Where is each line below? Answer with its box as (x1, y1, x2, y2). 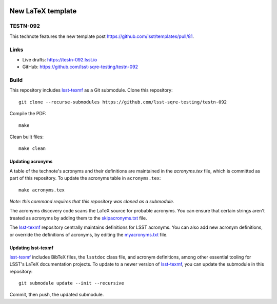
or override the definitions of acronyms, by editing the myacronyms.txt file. (9, 231, 168, 237)
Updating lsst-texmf (9, 245, 54, 251)
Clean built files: (9, 134, 44, 140)
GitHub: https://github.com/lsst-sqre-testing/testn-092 (22, 64, 138, 70)
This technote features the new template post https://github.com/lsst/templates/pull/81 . (9, 33, 194, 39)
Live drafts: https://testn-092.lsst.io (22, 56, 97, 62)
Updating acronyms (9, 159, 53, 165)
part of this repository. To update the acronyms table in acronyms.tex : (9, 175, 161, 181)
